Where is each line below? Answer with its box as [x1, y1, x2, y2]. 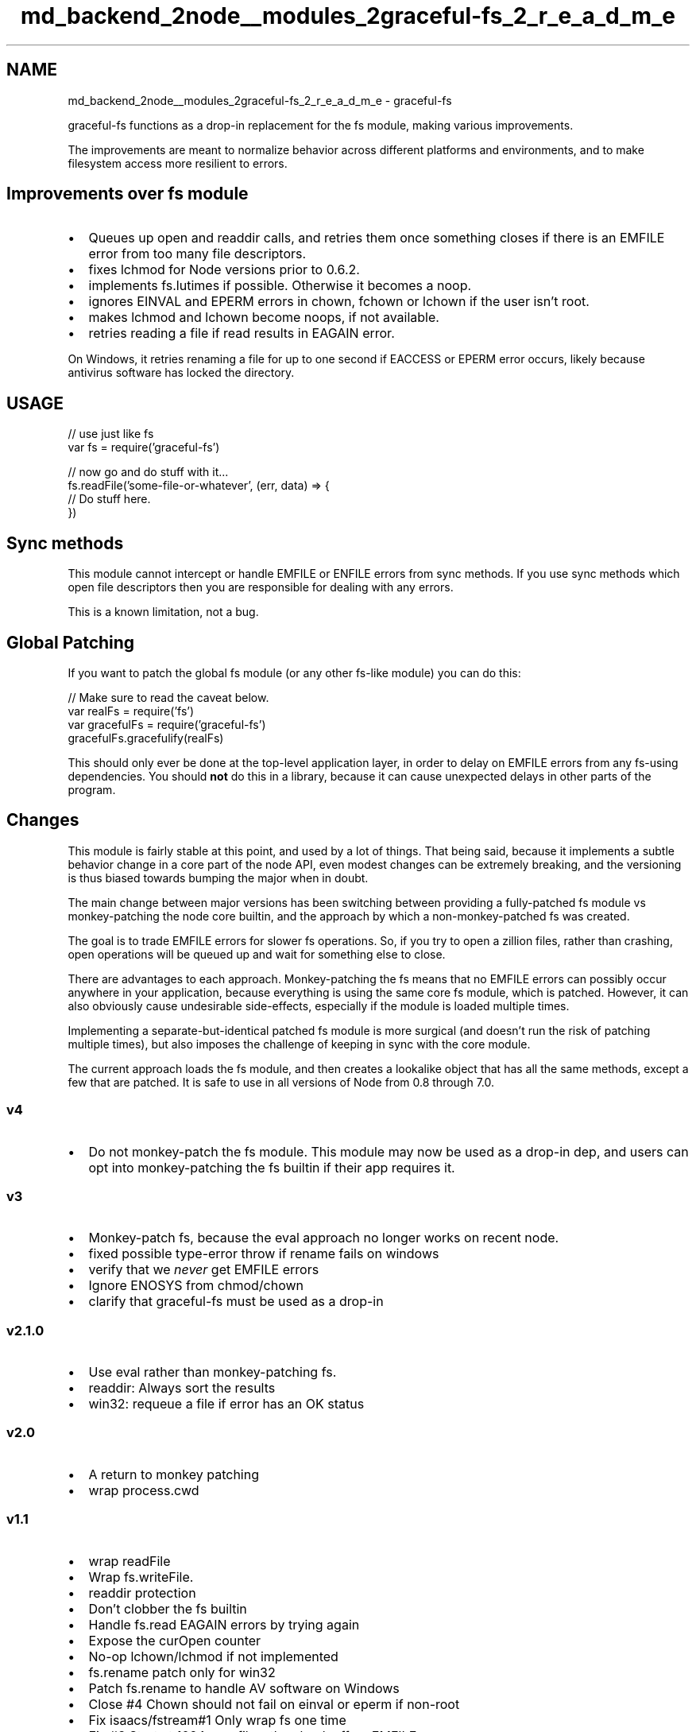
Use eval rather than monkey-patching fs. [88, 1364, 337, 1381]
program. [68, 782, 116, 796]
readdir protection [88, 1584, 196, 1601]
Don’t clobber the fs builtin [88, 1600, 247, 1617]
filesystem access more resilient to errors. [68, 156, 288, 170]
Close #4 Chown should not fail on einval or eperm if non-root [88, 1695, 460, 1712]
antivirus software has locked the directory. [68, 366, 295, 380]
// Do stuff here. [68, 492, 151, 506]
